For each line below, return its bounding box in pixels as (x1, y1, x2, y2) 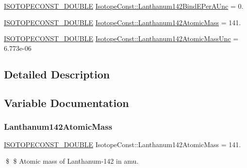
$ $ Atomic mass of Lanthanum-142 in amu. (5, 155, 139, 166)
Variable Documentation (4, 95, 129, 110)
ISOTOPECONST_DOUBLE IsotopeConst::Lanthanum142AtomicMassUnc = (4, 33, 239, 44)
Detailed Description (4, 66, 110, 81)
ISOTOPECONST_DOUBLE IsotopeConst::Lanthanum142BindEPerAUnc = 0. (4, 1, 244, 11)
